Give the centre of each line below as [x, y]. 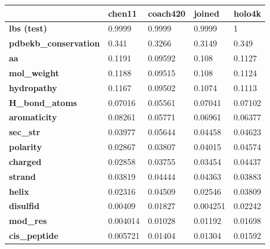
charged [25, 161]
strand [22, 176]
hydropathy [33, 87]
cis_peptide [34, 236]
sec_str [25, 132]
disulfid [24, 206]
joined [207, 13]
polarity [26, 147]
